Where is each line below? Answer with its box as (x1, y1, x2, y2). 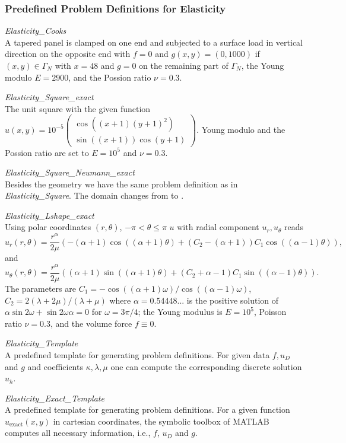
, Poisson (254, 305, 287, 318)
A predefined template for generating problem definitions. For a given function (5, 403, 290, 416)
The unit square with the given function (5, 102, 151, 114)
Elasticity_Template (5, 337, 78, 349)
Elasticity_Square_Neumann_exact (5, 166, 135, 179)
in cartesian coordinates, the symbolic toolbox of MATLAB (53, 415, 269, 427)
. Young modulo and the (196, 123, 285, 135)
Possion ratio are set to (5, 146, 89, 158)
